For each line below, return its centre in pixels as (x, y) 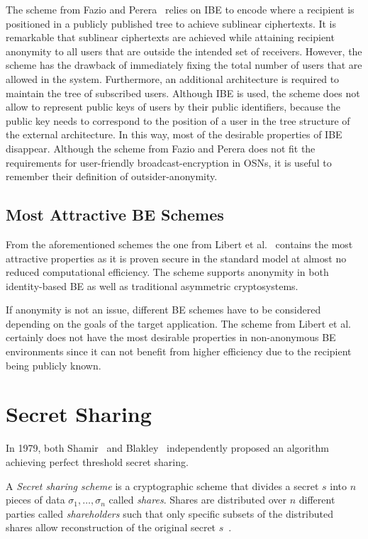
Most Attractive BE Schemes (115, 215)
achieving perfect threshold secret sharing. (97, 461)
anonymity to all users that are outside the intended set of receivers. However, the (184, 51)
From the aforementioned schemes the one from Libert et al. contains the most (179, 244)
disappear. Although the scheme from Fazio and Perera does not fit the (161, 148)
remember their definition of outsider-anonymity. (112, 176)
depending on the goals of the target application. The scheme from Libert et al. (178, 323)
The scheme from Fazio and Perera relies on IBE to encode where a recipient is (180, 9)
